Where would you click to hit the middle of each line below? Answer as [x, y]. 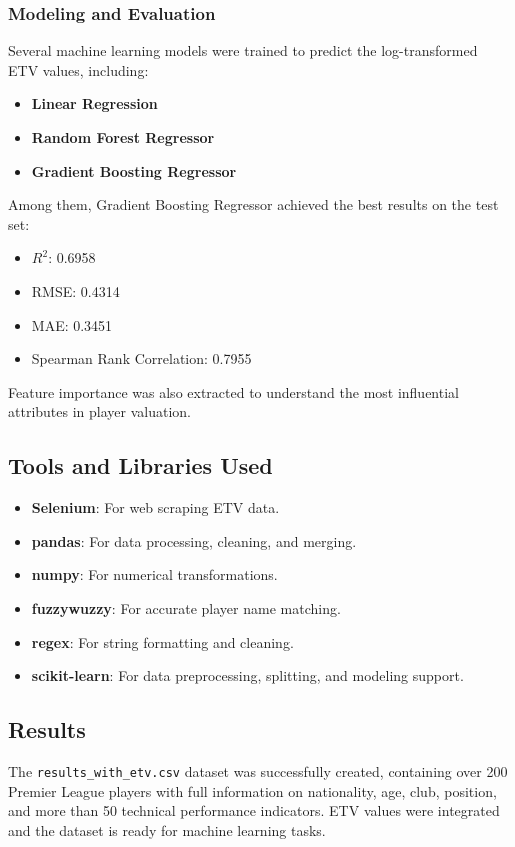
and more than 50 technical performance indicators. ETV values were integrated [254, 810]
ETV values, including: [78, 69]
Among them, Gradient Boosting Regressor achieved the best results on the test [253, 204]
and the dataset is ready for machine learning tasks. [167, 829]
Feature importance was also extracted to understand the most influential [233, 391]
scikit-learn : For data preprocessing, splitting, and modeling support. [247, 675]
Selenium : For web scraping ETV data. [155, 507]
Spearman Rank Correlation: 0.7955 [141, 358]
